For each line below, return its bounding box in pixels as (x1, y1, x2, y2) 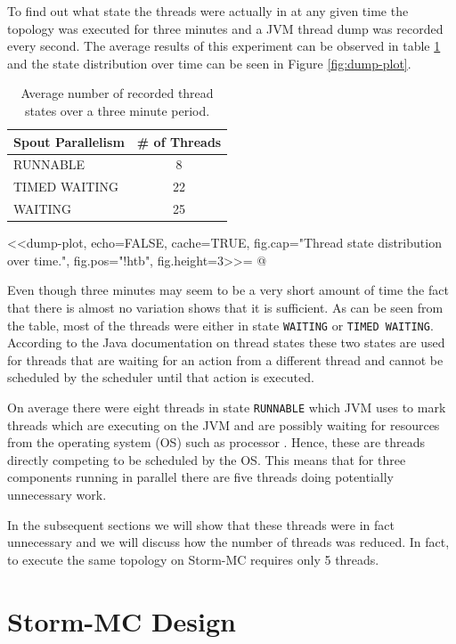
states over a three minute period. (25, 101, 210, 119)
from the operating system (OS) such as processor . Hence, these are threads (7, 433, 426, 452)
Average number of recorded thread (20, 84, 214, 102)
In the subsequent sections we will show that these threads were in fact (7, 515, 395, 534)
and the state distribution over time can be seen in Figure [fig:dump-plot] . (7, 53, 411, 72)
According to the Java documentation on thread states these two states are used (7, 333, 445, 352)
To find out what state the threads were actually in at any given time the (7, 2, 409, 20)
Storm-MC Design (7, 602, 236, 639)
